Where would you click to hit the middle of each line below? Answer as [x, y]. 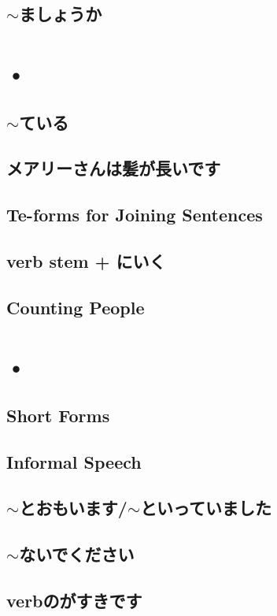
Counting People [76, 307]
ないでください [77, 554]
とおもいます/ [73, 508]
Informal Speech [74, 461]
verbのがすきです [74, 600]
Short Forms [58, 415]
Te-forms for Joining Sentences [135, 215]
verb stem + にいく [86, 260]
